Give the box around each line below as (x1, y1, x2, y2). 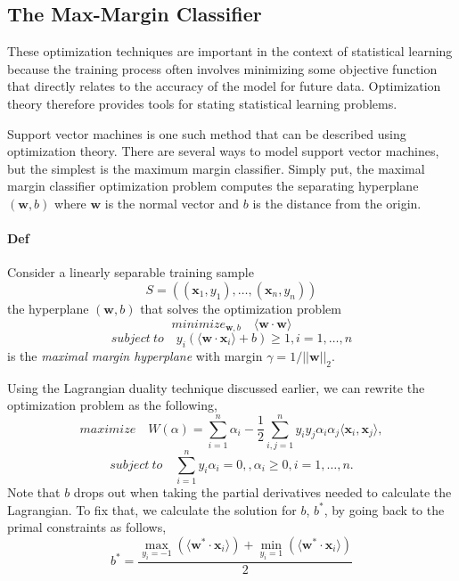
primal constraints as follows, (7, 518, 167, 536)
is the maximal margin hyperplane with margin (7, 346, 263, 364)
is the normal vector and (104, 193, 240, 212)
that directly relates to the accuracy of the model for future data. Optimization (7, 77, 441, 95)
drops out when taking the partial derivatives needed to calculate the (73, 483, 452, 502)
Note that (7, 483, 61, 502)
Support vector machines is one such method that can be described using (7, 124, 406, 143)
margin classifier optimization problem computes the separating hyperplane (7, 176, 419, 195)
